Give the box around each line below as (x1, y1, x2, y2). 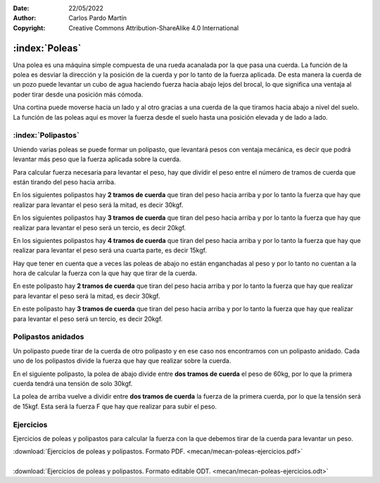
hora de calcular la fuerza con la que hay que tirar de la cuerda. (13, 269, 197, 277)
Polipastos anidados (13, 332, 84, 341)
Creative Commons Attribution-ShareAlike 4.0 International (68, 23, 239, 32)
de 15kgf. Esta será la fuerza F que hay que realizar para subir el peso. (13, 402, 217, 410)
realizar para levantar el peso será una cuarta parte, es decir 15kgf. (13, 246, 208, 255)
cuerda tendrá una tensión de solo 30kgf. (13, 379, 133, 387)
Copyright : (13, 23, 46, 32)
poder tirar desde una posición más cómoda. (13, 90, 144, 99)
